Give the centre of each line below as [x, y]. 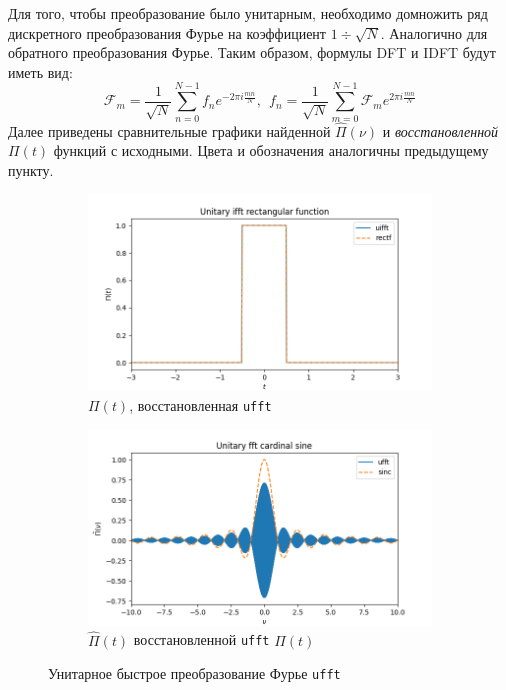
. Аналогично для [434, 32]
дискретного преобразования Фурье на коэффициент [167, 32]
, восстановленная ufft [200, 404]
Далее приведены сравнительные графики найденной [169, 130]
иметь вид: [40, 71]
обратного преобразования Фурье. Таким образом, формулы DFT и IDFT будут [252, 52]
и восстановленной [440, 130]
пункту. [31, 169]
